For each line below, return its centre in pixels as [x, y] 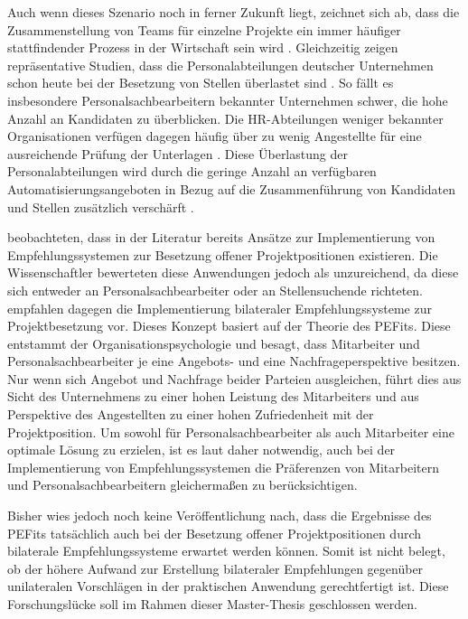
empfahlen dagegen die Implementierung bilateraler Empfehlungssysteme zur [220, 308]
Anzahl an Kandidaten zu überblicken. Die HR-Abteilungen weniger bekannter [225, 118]
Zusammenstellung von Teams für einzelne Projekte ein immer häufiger [204, 29]
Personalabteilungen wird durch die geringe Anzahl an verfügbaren [192, 171]
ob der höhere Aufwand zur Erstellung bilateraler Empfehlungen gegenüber [215, 568]
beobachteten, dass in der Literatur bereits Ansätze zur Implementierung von [221, 237]
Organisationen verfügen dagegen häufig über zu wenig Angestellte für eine [215, 136]
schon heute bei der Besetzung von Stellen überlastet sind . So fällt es [201, 83]
